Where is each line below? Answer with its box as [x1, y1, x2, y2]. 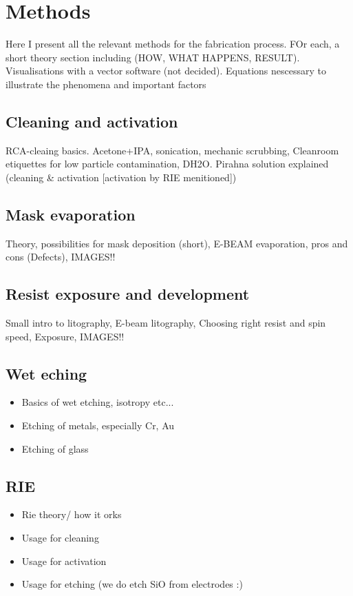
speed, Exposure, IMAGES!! [6, 329, 125, 343]
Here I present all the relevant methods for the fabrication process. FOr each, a [6, 37, 340, 51]
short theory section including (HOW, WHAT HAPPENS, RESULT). [6, 50, 300, 64]
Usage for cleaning [21, 531, 99, 545]
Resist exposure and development [6, 283, 250, 305]
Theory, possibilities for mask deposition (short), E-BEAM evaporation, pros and [6, 236, 348, 250]
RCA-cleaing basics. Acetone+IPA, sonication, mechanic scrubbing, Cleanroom [6, 143, 339, 157]
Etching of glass [21, 441, 89, 455]
